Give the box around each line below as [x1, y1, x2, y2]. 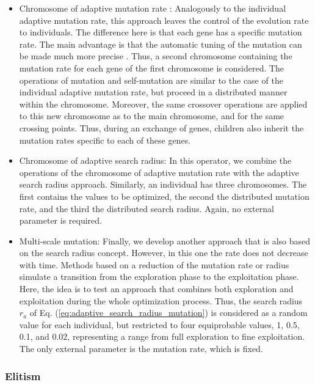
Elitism [5, 368, 41, 383]
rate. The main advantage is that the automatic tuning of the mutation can [19, 37, 302, 50]
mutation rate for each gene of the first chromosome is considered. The [19, 61, 284, 74]
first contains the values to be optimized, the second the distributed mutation [19, 189, 310, 202]
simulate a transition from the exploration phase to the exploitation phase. [19, 270, 299, 283]
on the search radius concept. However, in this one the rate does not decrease [19, 246, 308, 259]
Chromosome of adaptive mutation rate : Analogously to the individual [19, 2, 286, 14]
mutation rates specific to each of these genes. [19, 133, 191, 146]
